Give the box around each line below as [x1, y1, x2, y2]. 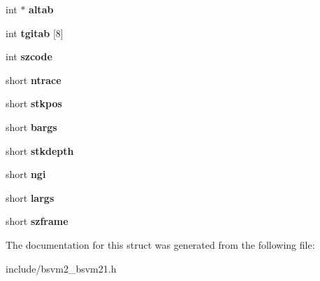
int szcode [6, 49, 52, 64]
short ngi [6, 167, 46, 181]
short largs [6, 190, 54, 205]
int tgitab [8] [6, 25, 64, 40]
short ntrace [6, 72, 61, 87]
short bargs [6, 119, 57, 134]
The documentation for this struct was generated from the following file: [6, 237, 315, 252]
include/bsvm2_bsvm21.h [6, 261, 117, 275]
